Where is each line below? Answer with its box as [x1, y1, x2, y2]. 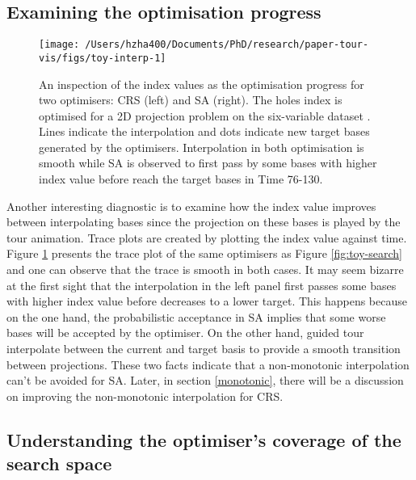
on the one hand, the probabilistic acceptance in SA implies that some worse [6, 308, 386, 325]
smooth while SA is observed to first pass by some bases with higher [39, 154, 377, 171]
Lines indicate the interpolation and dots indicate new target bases [39, 123, 370, 140]
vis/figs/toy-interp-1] [39, 52, 166, 64]
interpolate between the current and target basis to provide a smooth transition [6, 340, 401, 357]
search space [6, 451, 112, 476]
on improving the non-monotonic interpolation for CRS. [6, 387, 284, 404]
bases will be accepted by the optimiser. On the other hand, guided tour [6, 324, 364, 341]
